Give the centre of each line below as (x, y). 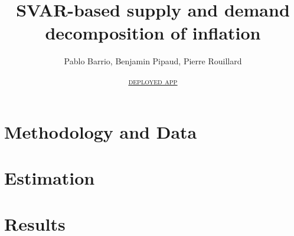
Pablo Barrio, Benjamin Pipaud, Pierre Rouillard (153, 61)
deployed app (153, 81)
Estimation (50, 177)
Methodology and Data (101, 131)
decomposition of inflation (153, 33)
